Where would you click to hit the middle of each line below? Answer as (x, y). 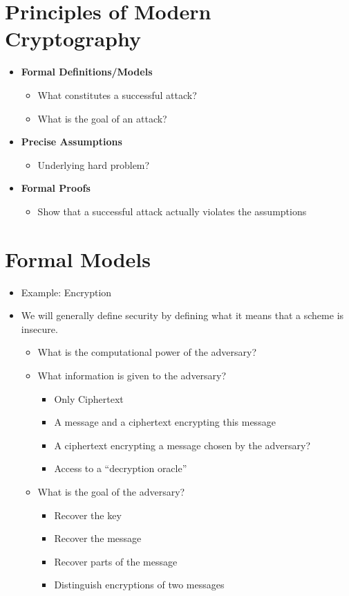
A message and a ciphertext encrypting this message (165, 422)
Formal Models (78, 259)
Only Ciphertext (89, 398)
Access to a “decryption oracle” (121, 468)
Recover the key (88, 515)
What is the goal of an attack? (102, 118)
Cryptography (73, 38)
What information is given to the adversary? (132, 375)
